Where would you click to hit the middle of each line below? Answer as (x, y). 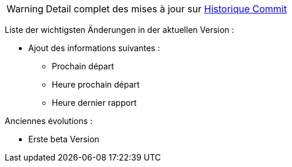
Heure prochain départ (96, 84)
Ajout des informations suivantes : (94, 48)
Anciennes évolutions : (49, 121)
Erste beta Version (64, 139)
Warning (25, 9)
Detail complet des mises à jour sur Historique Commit (166, 9)
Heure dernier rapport (94, 103)
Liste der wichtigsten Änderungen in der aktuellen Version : (120, 30)
